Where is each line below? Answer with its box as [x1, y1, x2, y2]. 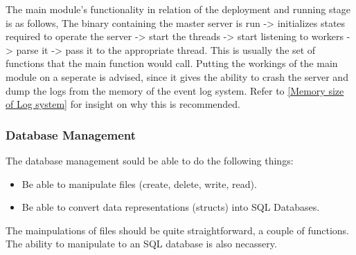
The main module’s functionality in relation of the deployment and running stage [6, 2, 351, 16]
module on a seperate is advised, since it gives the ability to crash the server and [6, 69, 348, 84]
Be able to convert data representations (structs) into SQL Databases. [21, 200, 320, 214]
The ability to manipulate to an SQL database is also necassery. [6, 236, 277, 251]
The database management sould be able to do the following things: [6, 153, 294, 167]
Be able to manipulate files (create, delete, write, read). [21, 176, 257, 191]
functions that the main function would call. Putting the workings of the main [6, 56, 338, 70]
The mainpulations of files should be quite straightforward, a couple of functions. [6, 223, 350, 237]
